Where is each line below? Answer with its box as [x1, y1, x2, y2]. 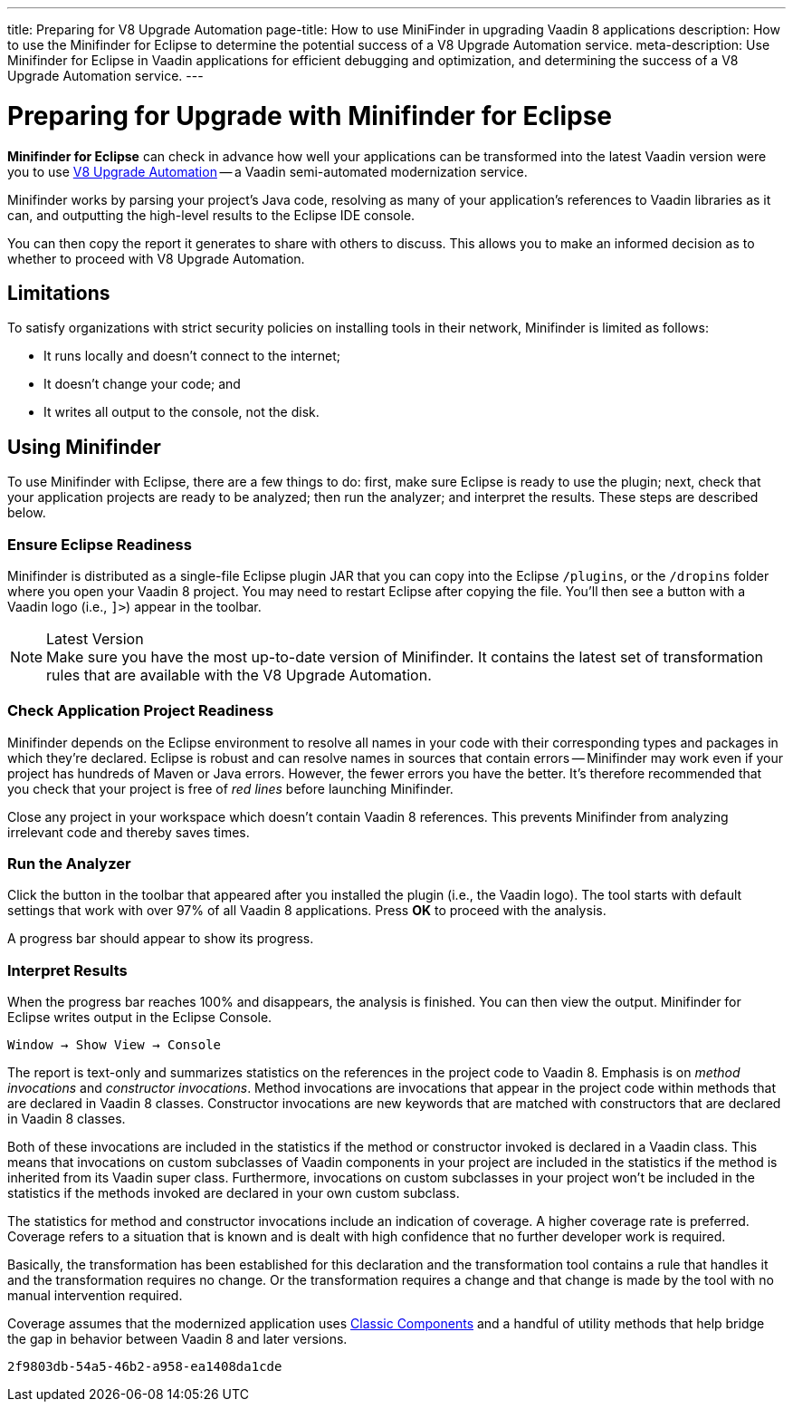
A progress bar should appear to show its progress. [7, 931, 314, 947]
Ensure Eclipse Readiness [7, 535, 192, 554]
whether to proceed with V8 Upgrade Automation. [7, 250, 305, 266]
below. [7, 505, 46, 521]
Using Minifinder [7, 435, 161, 458]
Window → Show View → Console [7, 1037, 222, 1053]
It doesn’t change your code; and [43, 376, 241, 392]
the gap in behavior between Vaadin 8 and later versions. [7, 1331, 348, 1347]
